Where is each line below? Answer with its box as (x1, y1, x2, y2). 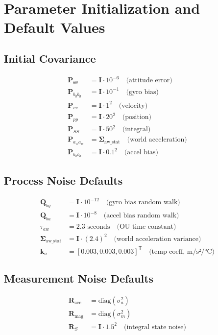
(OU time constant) (117, 223, 176, 231)
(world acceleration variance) (114, 235, 201, 242)
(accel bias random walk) (103, 212, 179, 219)
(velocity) (119, 102, 148, 109)
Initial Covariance (4, 50, 96, 66)
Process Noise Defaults (4, 172, 123, 188)
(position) (122, 114, 152, 121)
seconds (87, 223, 110, 231)
